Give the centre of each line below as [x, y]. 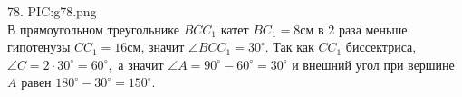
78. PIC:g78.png [52, 11]
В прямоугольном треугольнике [93, 29]
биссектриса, [381, 47]
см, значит [156, 47]
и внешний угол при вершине [373, 64]
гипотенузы [39, 47]
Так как [294, 47]
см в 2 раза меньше [354, 29]
